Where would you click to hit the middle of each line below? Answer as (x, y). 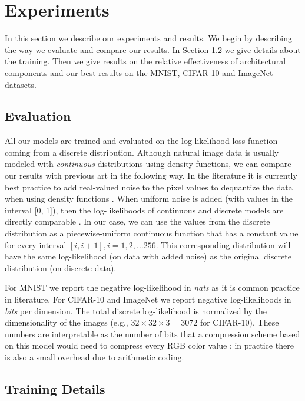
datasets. (21, 84)
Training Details (55, 388)
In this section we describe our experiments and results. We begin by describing (148, 38)
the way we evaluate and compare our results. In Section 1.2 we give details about (153, 49)
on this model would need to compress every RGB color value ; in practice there (149, 345)
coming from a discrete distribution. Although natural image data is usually (142, 152)
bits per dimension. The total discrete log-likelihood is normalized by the (136, 310)
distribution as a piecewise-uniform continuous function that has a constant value (152, 233)
